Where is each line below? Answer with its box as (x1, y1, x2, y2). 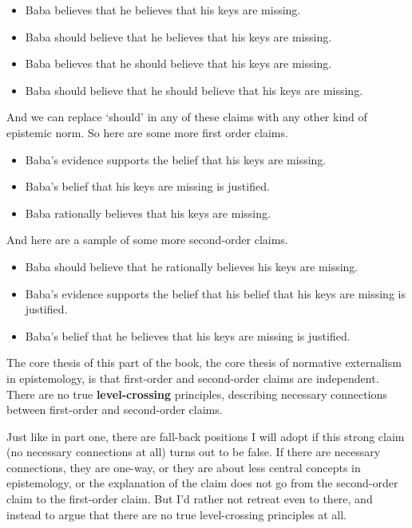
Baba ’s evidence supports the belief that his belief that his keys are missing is (25, 285, 406, 301)
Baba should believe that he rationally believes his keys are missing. (25, 258, 359, 274)
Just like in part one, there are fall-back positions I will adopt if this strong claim (6, 428, 405, 444)
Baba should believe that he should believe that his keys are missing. (25, 81, 363, 98)
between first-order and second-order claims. (6, 401, 223, 418)
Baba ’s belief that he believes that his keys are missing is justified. (25, 327, 351, 344)
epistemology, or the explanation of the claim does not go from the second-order (6, 475, 398, 491)
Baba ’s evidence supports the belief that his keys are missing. (25, 151, 327, 167)
